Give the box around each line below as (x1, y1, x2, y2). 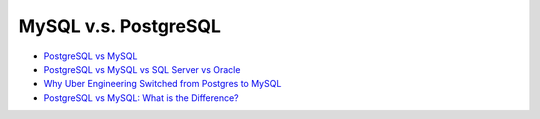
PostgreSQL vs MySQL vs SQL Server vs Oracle (43, 63, 241, 75)
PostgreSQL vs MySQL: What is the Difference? (43, 91, 239, 104)
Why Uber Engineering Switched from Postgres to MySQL (43, 78, 282, 90)
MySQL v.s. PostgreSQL (18, 15, 222, 37)
